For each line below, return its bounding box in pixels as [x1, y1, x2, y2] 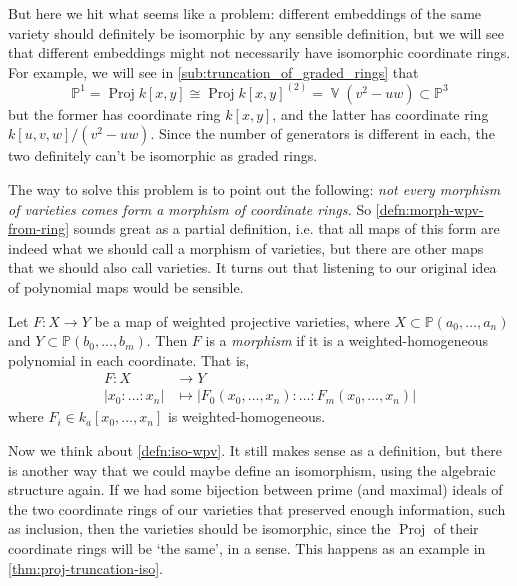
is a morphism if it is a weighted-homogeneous [205, 330, 489, 351]
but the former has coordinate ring [8, 103, 221, 124]
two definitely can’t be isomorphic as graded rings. [8, 145, 318, 166]
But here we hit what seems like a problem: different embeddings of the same [8, 3, 482, 23]
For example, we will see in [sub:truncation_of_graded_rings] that [8, 61, 419, 82]
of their [433, 518, 479, 539]
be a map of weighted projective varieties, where [94, 310, 390, 331]
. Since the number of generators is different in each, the [150, 123, 495, 144]
